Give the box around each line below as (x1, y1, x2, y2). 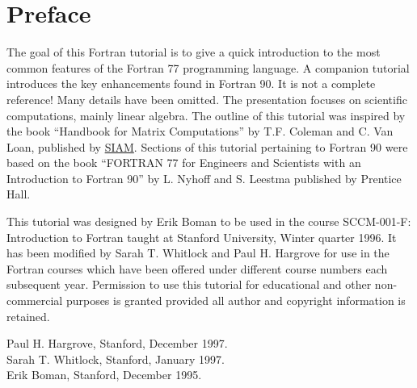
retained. (6, 307, 50, 324)
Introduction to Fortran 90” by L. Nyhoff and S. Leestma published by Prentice (6, 169, 402, 186)
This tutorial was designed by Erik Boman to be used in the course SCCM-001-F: (6, 213, 411, 230)
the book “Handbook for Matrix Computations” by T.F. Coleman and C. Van (6, 123, 394, 140)
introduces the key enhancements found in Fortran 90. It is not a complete (6, 75, 376, 92)
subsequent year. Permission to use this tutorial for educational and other (6, 276, 372, 293)
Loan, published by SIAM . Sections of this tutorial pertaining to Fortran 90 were (6, 138, 408, 155)
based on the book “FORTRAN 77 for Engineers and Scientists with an (6, 154, 361, 171)
